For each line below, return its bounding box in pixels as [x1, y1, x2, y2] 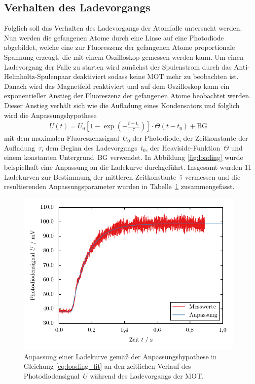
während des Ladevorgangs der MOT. [90, 370, 204, 381]
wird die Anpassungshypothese [4, 110, 97, 120]
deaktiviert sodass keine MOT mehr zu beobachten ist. [73, 71, 239, 81]
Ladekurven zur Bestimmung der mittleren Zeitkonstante [4, 171, 177, 182]
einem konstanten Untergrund [4, 152, 94, 162]
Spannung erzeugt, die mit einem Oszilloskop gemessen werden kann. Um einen [4, 51, 244, 62]
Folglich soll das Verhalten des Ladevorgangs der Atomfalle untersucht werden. [4, 23, 242, 33]
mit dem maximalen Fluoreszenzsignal [4, 133, 119, 143]
